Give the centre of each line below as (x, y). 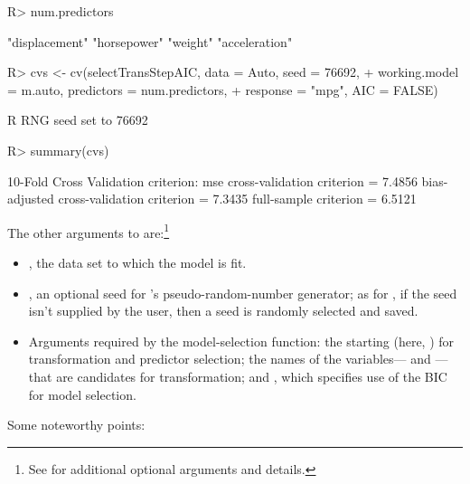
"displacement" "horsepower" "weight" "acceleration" (150, 41)
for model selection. (82, 394)
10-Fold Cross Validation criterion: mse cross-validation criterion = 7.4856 (212, 180)
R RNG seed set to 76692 (78, 120)
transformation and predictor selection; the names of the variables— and (230, 359)
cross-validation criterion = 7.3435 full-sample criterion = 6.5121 (237, 199)
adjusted (31, 199)
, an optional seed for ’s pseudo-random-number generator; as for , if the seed (243, 293)
